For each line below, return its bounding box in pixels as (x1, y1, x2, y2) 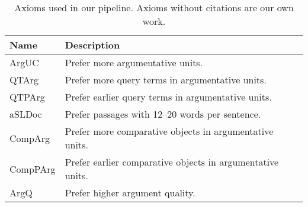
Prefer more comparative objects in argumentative (65, 124, 274, 138)
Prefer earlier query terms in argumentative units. (65, 90, 272, 103)
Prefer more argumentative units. (65, 56, 203, 69)
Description (65, 38, 120, 51)
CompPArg (9, 161, 56, 176)
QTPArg (9, 90, 45, 103)
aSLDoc (9, 107, 42, 121)
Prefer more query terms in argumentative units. (65, 73, 267, 86)
